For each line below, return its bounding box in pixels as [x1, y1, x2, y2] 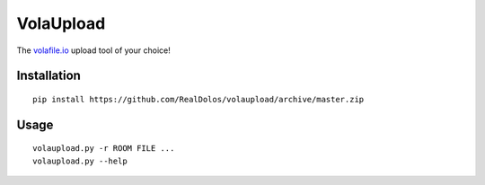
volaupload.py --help [32, 155, 128, 166]
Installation [16, 68, 81, 84]
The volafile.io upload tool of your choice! [16, 45, 171, 56]
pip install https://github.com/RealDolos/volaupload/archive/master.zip [32, 94, 365, 104]
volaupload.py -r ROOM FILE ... [32, 144, 175, 154]
